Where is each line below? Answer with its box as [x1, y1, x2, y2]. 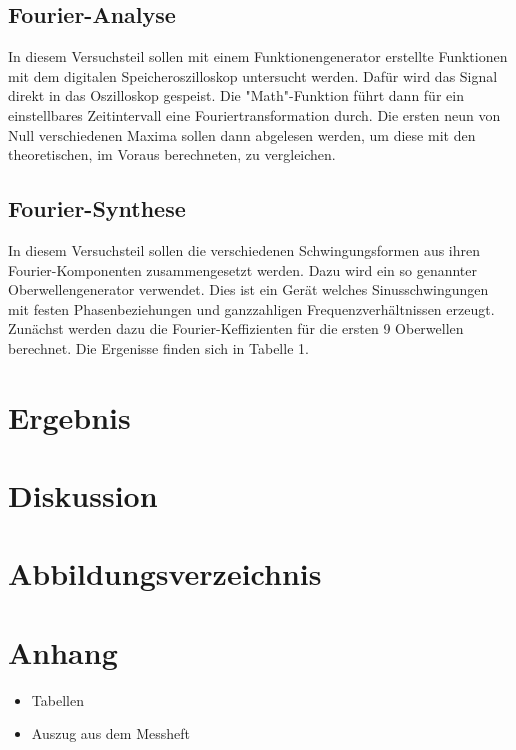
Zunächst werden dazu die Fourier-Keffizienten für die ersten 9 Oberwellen [8, 318, 464, 339]
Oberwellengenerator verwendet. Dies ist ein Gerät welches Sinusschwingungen [8, 279, 489, 300]
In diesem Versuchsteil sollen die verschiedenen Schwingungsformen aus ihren [8, 239, 481, 260]
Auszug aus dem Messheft [31, 723, 190, 744]
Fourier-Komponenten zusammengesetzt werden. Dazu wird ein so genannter [8, 259, 478, 280]
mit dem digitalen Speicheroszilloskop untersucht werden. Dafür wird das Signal [8, 65, 498, 86]
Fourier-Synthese [8, 193, 186, 224]
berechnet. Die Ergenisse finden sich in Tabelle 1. [8, 337, 309, 358]
